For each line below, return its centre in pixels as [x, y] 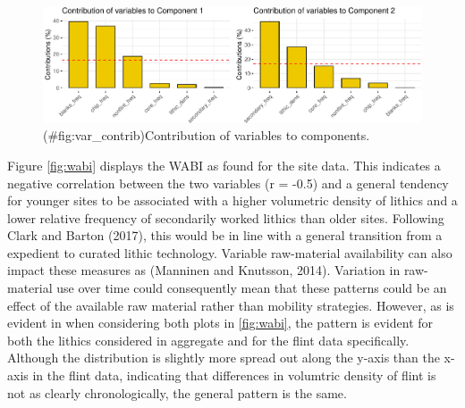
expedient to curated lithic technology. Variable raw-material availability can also [230, 252]
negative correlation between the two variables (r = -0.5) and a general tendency [228, 183]
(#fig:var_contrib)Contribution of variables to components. [207, 135]
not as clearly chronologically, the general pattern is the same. [177, 392]
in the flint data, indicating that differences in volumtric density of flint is [234, 375]
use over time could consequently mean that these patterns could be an [252, 288]
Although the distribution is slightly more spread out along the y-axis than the [224, 358]
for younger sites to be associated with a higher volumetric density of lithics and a [232, 200]
